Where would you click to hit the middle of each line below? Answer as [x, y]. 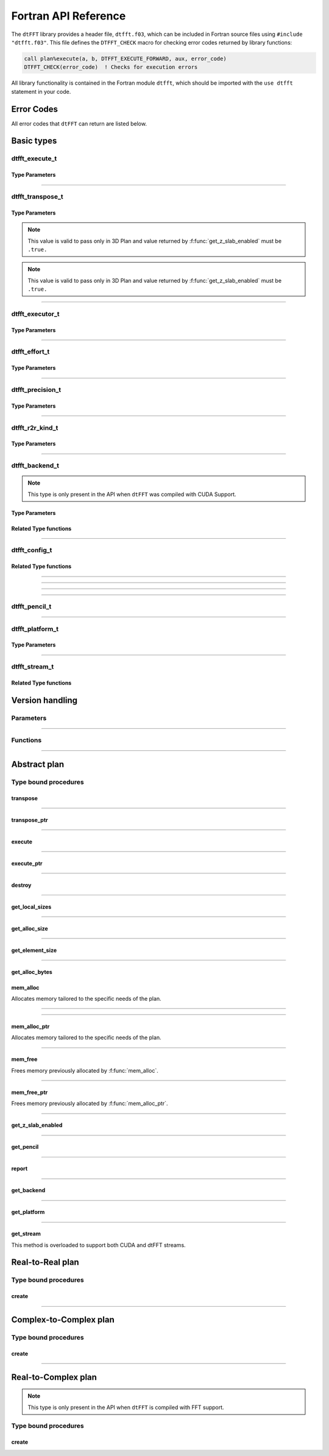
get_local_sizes [31, 907]
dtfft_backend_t [35, 466]
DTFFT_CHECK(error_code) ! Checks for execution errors [111, 67]
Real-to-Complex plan [54, 1377]
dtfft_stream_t [33, 667]
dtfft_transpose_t [37, 196]
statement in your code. [41, 91]
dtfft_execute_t [34, 158]
